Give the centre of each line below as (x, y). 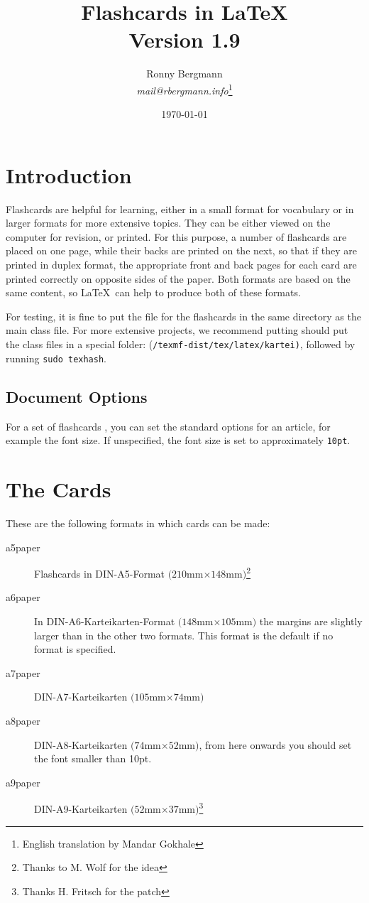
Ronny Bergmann (184, 74)
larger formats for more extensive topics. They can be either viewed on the (168, 223)
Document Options (77, 396)
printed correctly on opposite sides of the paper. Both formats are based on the (178, 278)
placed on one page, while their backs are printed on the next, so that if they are (181, 250)
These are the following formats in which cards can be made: (138, 523)
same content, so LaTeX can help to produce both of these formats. (153, 292)
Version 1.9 (184, 39)
